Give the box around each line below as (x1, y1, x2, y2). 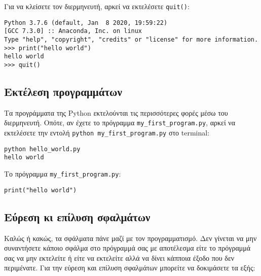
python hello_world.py (4, 145, 81, 153)
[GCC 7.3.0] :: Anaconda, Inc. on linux (4, 27, 142, 35)
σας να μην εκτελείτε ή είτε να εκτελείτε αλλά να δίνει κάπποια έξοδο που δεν (4, 252, 235, 263)
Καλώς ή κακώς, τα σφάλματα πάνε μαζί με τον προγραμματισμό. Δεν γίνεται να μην (4, 232, 257, 243)
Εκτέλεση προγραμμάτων (4, 83, 122, 99)
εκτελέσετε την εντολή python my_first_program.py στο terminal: (4, 127, 210, 138)
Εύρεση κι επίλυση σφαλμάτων (4, 209, 151, 224)
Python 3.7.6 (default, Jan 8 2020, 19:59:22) (4, 19, 168, 26)
